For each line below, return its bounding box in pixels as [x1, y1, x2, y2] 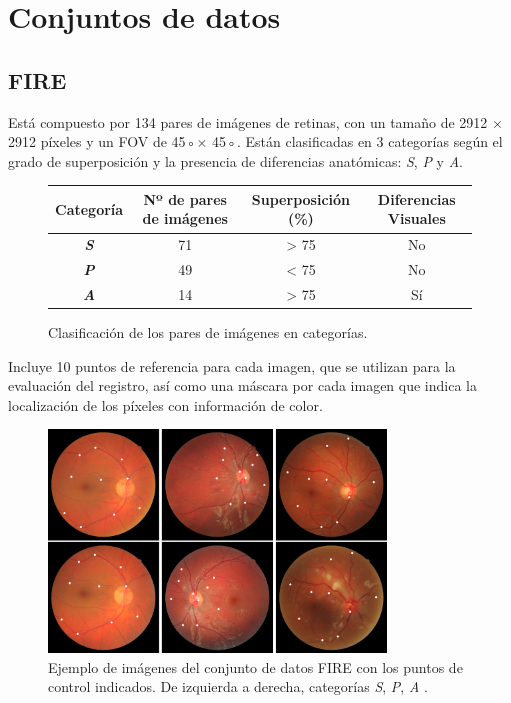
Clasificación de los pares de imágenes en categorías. [48, 322, 368, 343]
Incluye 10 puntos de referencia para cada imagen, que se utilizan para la [8, 355, 456, 376]
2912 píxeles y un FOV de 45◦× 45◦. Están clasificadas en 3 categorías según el [8, 131, 503, 152]
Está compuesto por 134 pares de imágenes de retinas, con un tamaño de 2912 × [8, 111, 503, 132]
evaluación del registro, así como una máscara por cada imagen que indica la [8, 375, 477, 396]
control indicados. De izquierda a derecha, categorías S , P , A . [48, 676, 428, 697]
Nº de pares [143, 188, 227, 209]
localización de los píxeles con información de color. [8, 394, 323, 415]
